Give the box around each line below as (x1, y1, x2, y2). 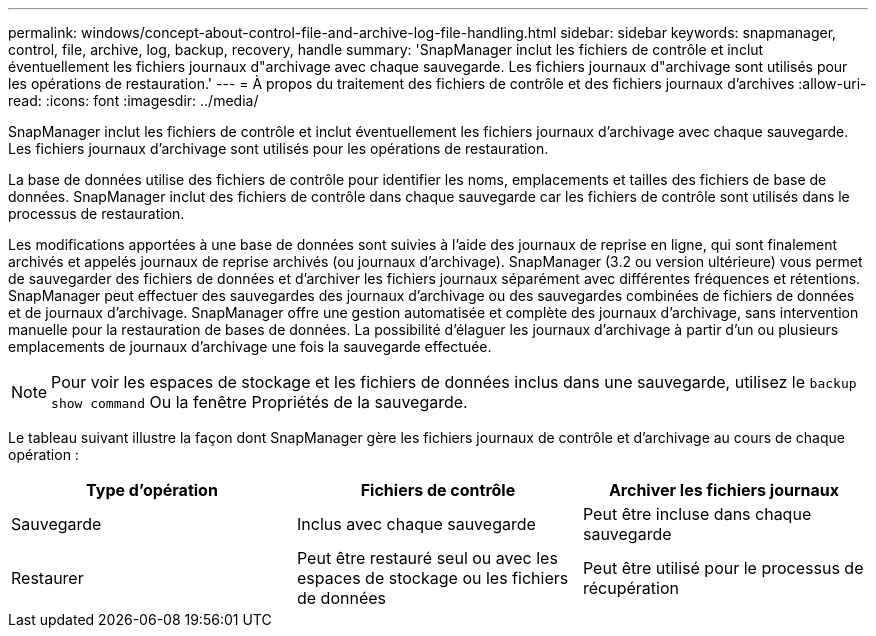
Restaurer (11, 568, 84, 588)
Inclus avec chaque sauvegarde (296, 514, 536, 534)
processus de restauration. (8, 205, 185, 222)
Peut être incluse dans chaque (582, 504, 812, 524)
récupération (582, 578, 679, 598)
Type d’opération (86, 480, 218, 500)
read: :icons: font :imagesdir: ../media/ (8, 92, 259, 109)
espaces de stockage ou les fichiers (296, 568, 569, 588)
